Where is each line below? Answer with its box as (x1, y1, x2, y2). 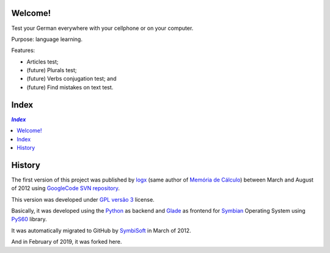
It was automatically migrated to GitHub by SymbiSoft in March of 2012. (11, 227, 192, 234)
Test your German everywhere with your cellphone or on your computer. (11, 24, 194, 32)
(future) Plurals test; (26, 67, 77, 74)
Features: (11, 46, 35, 54)
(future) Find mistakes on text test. (26, 83, 114, 91)
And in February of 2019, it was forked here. (11, 238, 122, 246)
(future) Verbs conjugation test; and (26, 75, 117, 82)
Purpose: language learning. (11, 35, 82, 43)
